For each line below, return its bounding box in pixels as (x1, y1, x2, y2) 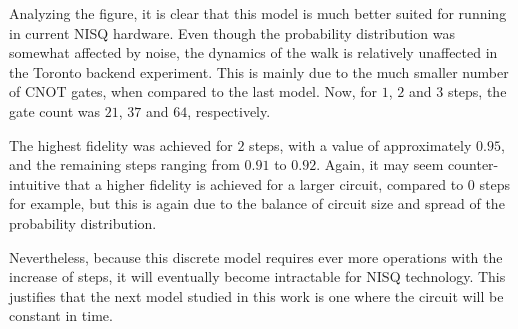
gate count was (9, 100, 101, 121)
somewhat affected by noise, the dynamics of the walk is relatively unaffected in (9, 42, 498, 63)
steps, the (447, 81, 507, 102)
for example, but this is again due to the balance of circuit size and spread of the (9, 193, 505, 214)
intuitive (9, 173, 60, 194)
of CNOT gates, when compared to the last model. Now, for (9, 81, 378, 102)
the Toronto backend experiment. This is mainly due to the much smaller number (9, 61, 509, 82)
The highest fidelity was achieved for (9, 134, 233, 155)
